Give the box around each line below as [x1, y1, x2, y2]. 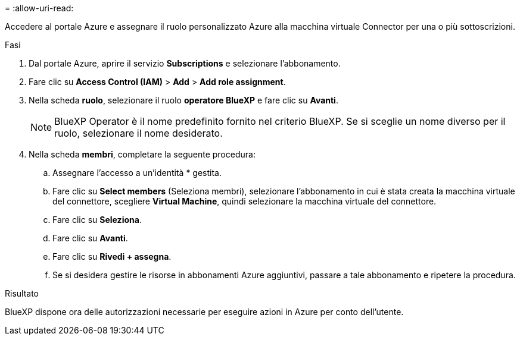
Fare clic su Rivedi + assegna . [52, 251, 172, 262]
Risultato [5, 288, 39, 298]
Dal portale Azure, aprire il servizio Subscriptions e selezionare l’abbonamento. [29, 58, 341, 68]
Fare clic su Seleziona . [52, 215, 142, 225]
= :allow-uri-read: [5, 3, 74, 13]
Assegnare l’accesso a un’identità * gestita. [52, 168, 222, 178]
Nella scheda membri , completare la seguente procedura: [29, 149, 256, 159]
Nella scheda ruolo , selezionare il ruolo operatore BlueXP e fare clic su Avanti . [29, 95, 338, 105]
